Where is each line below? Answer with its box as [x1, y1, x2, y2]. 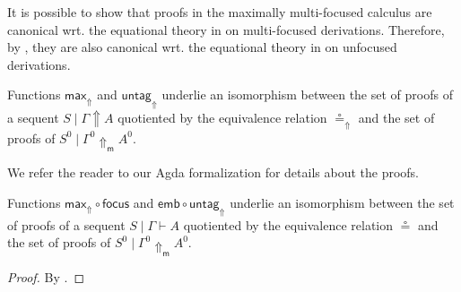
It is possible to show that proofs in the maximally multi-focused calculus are [7, 3, 432, 21]
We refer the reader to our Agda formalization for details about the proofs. [7, 162, 420, 181]
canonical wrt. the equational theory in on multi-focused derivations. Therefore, [7, 20, 445, 39]
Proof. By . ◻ [7, 267, 85, 286]
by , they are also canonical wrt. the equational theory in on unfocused [7, 38, 397, 56]
